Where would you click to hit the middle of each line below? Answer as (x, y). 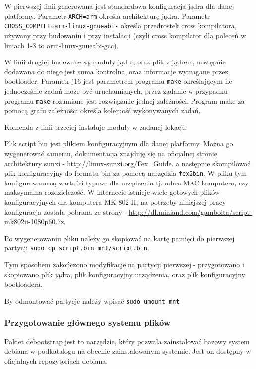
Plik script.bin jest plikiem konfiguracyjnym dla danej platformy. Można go (119, 144)
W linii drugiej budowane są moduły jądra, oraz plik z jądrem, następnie (115, 62)
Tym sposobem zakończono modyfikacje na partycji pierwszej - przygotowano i (124, 265)
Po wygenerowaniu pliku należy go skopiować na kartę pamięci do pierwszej (120, 238)
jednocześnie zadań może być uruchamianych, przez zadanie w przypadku (116, 91)
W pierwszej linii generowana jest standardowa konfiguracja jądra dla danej (119, 6)
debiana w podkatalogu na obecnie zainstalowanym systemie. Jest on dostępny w (128, 351)
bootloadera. (24, 284)
